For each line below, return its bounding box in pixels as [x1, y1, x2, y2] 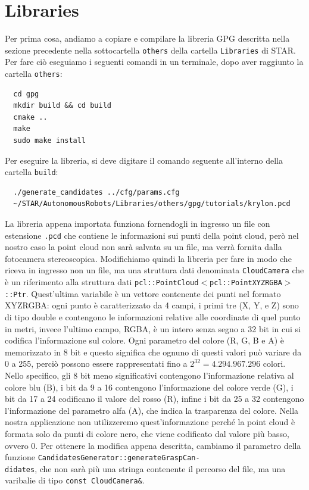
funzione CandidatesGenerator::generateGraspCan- [5, 451, 200, 463]
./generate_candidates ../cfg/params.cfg [13, 188, 180, 196]
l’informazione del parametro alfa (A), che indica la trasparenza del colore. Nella [5, 404, 299, 416]
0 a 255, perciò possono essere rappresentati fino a [5, 357, 188, 370]
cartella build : [5, 166, 58, 178]
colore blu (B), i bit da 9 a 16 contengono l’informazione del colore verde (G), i [5, 380, 294, 393]
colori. [263, 357, 286, 370]
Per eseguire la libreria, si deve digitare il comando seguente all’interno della [5, 154, 283, 166]
